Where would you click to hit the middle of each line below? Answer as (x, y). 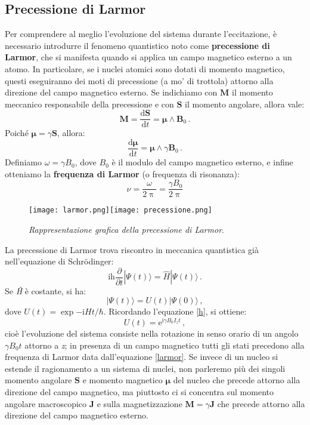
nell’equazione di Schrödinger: (59, 261)
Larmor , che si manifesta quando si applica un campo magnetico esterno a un (148, 57)
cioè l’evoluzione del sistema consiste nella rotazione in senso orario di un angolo (152, 333)
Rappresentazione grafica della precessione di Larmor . (126, 229)
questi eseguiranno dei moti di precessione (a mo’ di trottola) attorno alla (139, 80)
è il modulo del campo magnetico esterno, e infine (202, 162)
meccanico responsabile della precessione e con (89, 104)
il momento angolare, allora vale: (245, 104)
